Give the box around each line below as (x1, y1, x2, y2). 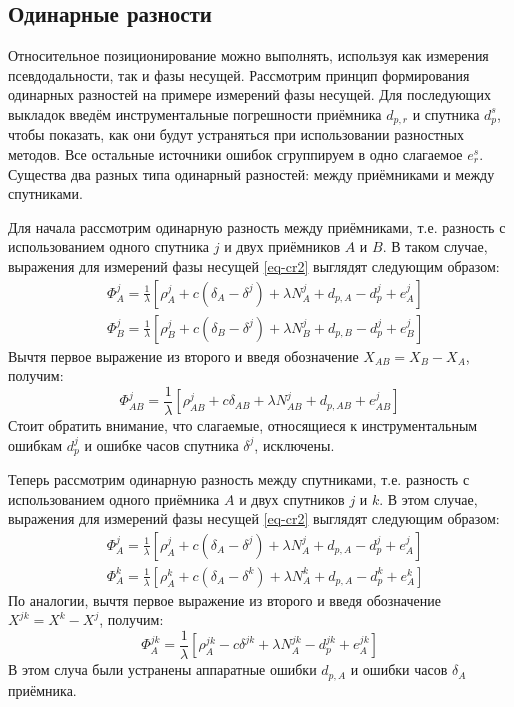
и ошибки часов (350, 659, 448, 680)
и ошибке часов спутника (84, 434, 239, 455)
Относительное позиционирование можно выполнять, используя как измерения (8, 45, 489, 66)
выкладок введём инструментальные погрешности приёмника (8, 103, 382, 124)
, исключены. (254, 434, 335, 455)
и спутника (412, 103, 480, 124)
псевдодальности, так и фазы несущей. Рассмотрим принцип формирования (8, 64, 470, 85)
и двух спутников (239, 488, 345, 509)
